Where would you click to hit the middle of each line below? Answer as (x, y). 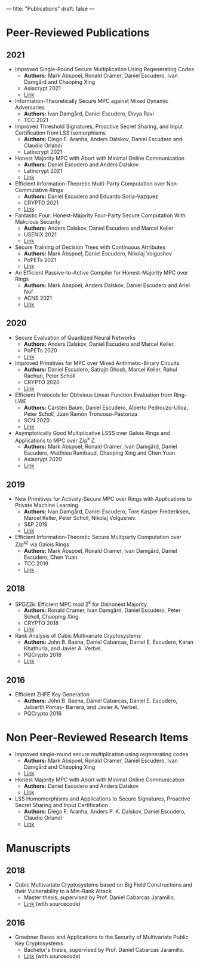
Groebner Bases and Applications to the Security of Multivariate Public (102, 937)
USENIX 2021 (40, 235)
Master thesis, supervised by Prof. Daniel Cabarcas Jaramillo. (99, 897)
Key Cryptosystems (39, 943)
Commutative (31, 190)
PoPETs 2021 (40, 260)
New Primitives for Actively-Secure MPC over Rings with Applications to (103, 499)
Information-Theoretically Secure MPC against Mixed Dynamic (92, 101)
